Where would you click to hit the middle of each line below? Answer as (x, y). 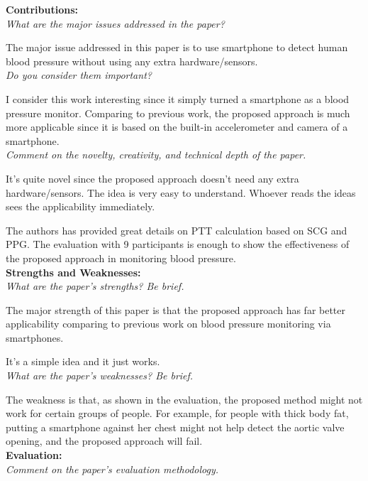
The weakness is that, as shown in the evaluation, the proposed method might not (184, 399)
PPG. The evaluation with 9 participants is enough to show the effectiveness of (178, 244)
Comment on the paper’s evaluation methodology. (112, 469)
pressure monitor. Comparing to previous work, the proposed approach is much (178, 113)
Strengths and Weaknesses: (73, 272)
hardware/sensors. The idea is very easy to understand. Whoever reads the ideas (181, 192)
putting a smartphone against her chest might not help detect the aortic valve (175, 427)
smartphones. (35, 337)
